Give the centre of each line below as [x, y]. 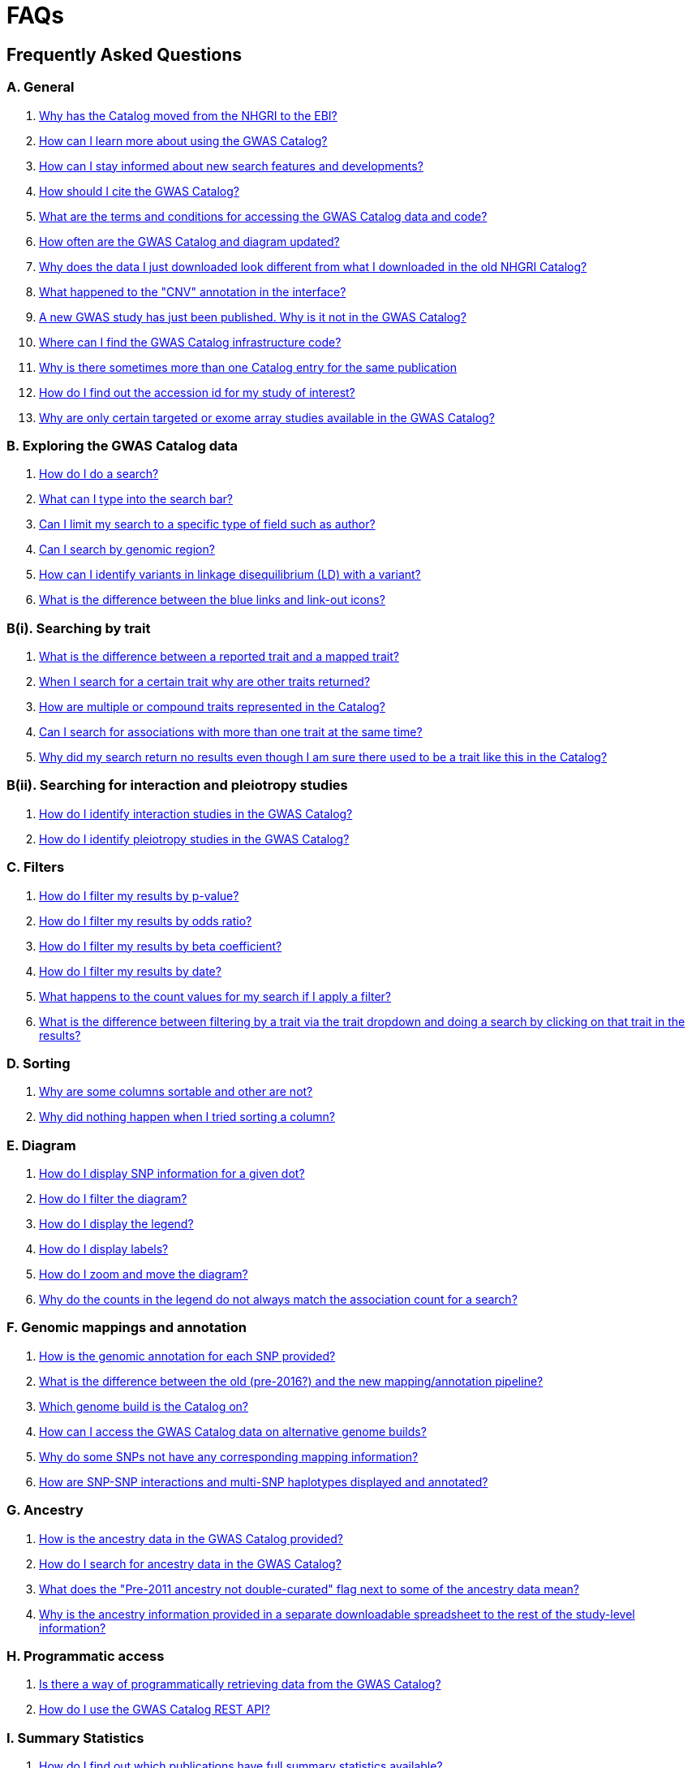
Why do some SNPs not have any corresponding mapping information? [229, 1456]
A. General [41, 87]
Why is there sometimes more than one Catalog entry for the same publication [248, 367]
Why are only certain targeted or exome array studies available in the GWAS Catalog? [267, 417]
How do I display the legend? [116, 1224]
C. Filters [36, 867]
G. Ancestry [45, 1510]
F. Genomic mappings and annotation [127, 1328]
